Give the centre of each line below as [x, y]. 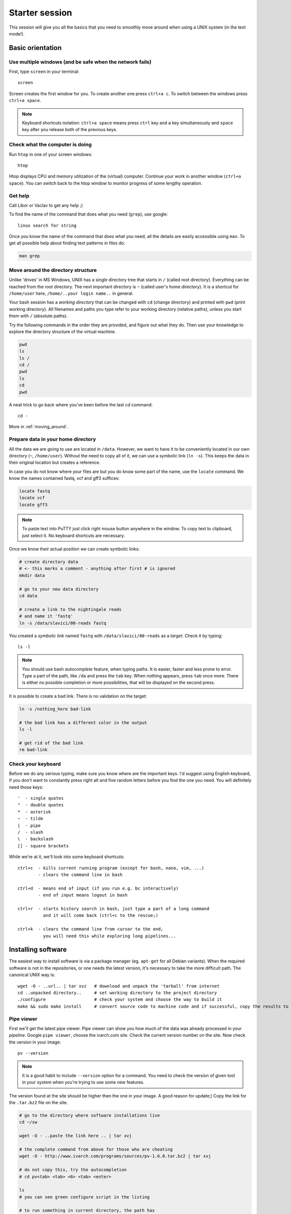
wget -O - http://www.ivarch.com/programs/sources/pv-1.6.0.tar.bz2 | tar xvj [115, 1156]
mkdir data [32, 575]
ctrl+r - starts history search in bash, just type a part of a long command [113, 909]
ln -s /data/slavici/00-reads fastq [63, 623]
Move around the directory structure [53, 270]
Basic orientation [35, 48]
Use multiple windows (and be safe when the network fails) [80, 62]
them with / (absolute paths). [38, 316]
